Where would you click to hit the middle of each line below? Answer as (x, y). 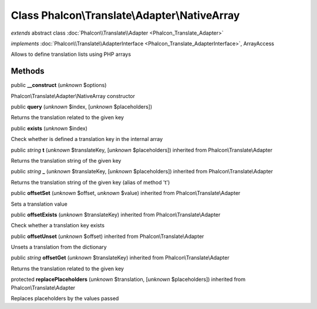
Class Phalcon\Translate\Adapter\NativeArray (125, 15)
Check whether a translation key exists (58, 226)
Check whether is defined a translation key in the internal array (87, 139)
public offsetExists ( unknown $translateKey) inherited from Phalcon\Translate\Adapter (116, 214)
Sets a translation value (39, 204)
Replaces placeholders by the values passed (65, 298)
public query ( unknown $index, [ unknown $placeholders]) (82, 107)
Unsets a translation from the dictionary (59, 247)
